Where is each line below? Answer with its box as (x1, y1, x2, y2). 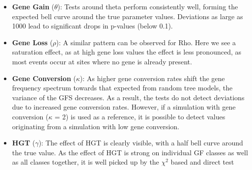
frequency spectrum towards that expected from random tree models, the (12, 83, 233, 93)
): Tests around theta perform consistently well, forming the (57, 1, 238, 11)
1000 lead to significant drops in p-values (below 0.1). (12, 21, 173, 31)
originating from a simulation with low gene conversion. (12, 121, 179, 131)
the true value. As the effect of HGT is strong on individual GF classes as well (12, 147, 248, 157)
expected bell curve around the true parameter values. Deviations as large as (12, 11, 243, 21)
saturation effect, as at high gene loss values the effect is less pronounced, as (12, 47, 241, 57)
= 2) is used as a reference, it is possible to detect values (55, 111, 225, 121)
